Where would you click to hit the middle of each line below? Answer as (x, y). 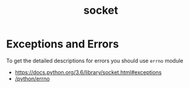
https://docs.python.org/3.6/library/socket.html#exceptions (88, 72)
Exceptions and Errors (62, 44)
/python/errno (32, 78)
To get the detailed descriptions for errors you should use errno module (95, 60)
